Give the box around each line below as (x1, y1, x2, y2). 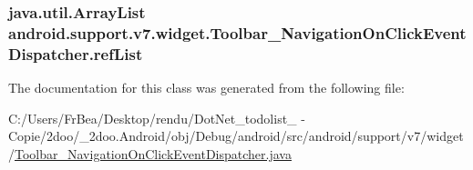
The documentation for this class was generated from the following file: (8, 78, 405, 97)
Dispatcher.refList (8, 42, 143, 65)
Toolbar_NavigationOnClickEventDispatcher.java (15, 144, 292, 163)
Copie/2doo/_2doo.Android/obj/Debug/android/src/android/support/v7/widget (8, 126, 464, 145)
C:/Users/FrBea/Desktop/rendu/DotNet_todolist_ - (8, 108, 305, 127)
